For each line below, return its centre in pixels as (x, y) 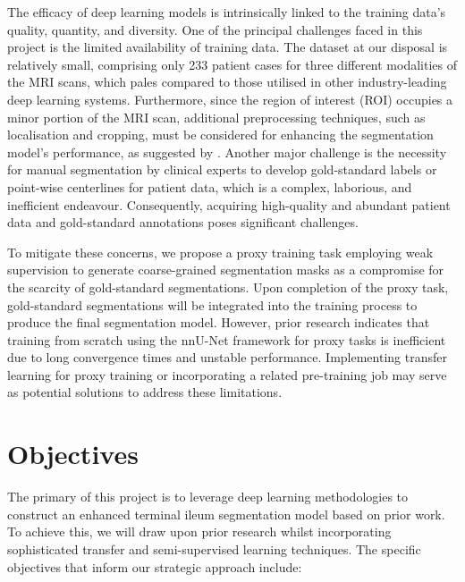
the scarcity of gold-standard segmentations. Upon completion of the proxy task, (228, 287)
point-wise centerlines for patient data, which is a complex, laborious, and (210, 186)
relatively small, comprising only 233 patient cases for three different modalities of (232, 64)
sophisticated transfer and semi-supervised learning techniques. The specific (214, 548)
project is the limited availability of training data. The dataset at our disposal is (228, 47)
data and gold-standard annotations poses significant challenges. (183, 222)
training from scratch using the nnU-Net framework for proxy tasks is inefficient (227, 339)
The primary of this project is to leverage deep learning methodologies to (208, 497)
